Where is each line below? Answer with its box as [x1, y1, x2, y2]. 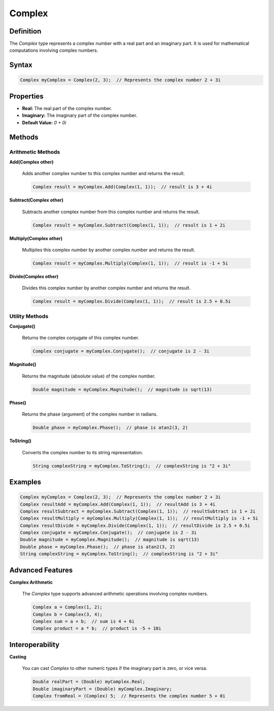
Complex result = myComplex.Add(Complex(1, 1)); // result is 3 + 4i [32, 184, 213, 190]
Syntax [9, 61, 32, 70]
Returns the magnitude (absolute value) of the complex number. [22, 373, 156, 379]
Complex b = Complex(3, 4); [32, 612, 102, 617]
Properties [9, 92, 44, 100]
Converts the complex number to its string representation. [22, 449, 143, 455]
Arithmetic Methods [9, 148, 60, 155]
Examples [9, 478, 42, 486]
